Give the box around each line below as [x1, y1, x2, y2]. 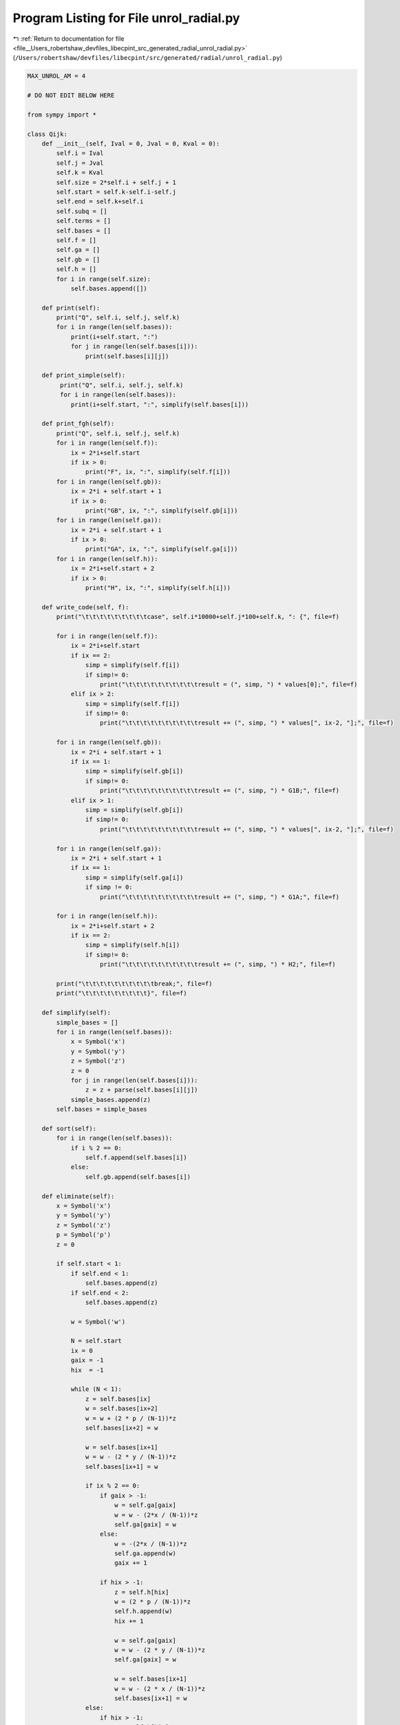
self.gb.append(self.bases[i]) [85, 1173, 191, 1181]
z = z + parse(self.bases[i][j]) [85, 1086, 198, 1094]
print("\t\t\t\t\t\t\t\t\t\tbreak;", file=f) [56, 980, 213, 988]
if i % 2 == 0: [70, 1144, 122, 1152]
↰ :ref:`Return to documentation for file [12, 34, 125, 43]
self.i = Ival [56, 149, 104, 157]
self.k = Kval [56, 169, 104, 177]
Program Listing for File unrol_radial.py [12, 10, 240, 26]
